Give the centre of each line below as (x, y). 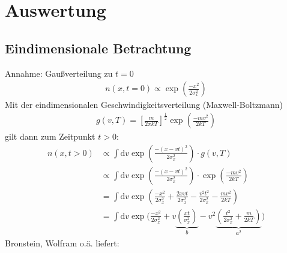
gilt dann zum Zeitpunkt (50, 136)
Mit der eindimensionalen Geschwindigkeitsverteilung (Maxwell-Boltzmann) (144, 105)
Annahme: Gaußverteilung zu (59, 73)
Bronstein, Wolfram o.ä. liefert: (62, 243)
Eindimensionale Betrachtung (98, 48)
